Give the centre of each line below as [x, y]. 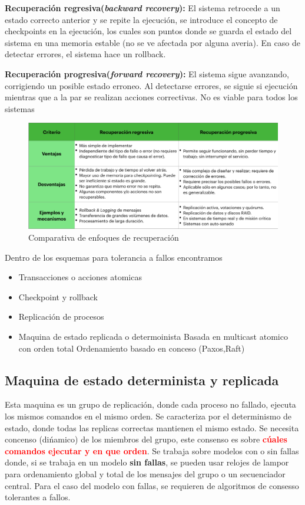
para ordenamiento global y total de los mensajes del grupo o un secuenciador [145, 473]
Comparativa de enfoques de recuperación [104, 237]
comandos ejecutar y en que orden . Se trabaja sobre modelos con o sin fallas [152, 450]
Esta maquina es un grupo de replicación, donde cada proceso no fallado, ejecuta [150, 404]
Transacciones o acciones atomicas [80, 277]
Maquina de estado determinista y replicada [142, 380]
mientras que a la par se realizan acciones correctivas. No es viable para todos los [151, 97]
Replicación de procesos [61, 317]
